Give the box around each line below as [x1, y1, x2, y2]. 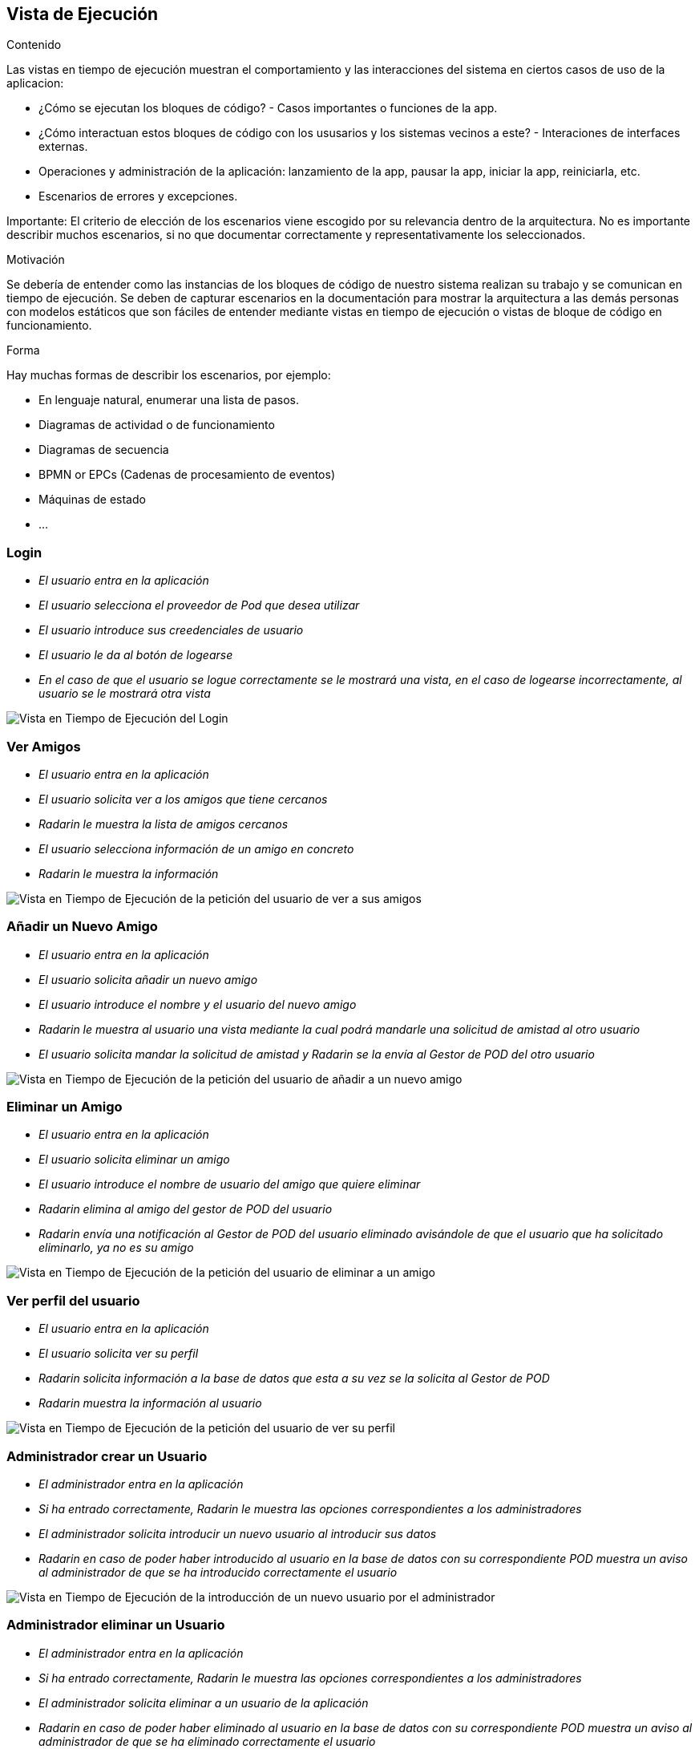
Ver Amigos [6, 738, 81, 755]
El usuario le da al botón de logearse [38, 648, 233, 662]
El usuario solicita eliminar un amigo [38, 1152, 230, 1167]
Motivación [6, 253, 65, 267]
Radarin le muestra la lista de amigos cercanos [38, 816, 289, 831]
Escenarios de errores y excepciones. [38, 189, 238, 204]
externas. [38, 140, 88, 154]
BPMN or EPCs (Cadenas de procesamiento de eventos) [38, 468, 336, 482]
